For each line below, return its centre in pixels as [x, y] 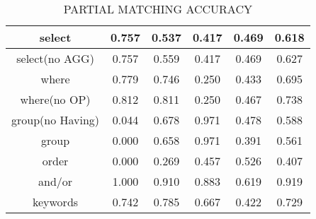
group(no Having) [56, 120]
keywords [55, 202]
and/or [56, 181]
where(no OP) [55, 99]
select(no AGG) [55, 58]
